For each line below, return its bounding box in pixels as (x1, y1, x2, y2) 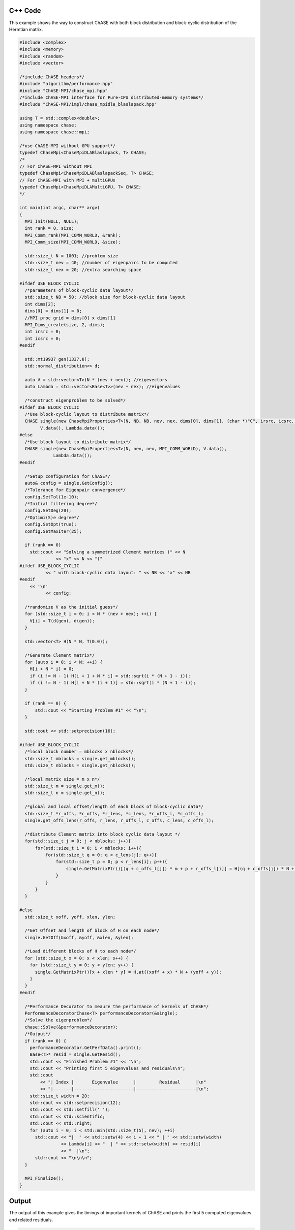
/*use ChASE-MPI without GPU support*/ (19, 143, 116, 149)
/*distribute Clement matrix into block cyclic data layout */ (25, 831, 180, 837)
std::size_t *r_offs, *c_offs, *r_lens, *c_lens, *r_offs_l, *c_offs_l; (25, 811, 204, 816)
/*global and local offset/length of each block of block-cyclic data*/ (25, 804, 204, 809)
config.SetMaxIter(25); (25, 528, 82, 534)
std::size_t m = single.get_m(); (25, 783, 105, 789)
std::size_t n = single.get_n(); (25, 790, 105, 796)
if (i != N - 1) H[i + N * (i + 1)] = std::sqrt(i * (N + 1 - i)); (29, 680, 196, 686)
